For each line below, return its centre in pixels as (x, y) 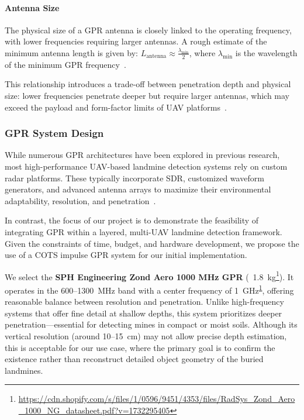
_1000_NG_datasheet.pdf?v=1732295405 (94, 410)
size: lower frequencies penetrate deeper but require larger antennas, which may (147, 95)
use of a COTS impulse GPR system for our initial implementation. (126, 255)
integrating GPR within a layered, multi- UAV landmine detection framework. (144, 231)
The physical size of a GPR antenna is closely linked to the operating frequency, (148, 30)
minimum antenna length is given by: (71, 52)
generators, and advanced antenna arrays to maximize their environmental (138, 189)
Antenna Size (32, 7)
